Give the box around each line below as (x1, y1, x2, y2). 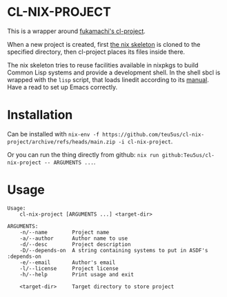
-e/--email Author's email (19, 259, 116, 266)
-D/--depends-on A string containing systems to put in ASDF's (19, 247, 208, 254)
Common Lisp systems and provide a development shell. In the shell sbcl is (7, 68, 221, 76)
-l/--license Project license (19, 265, 119, 272)
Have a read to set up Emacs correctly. (7, 83, 118, 91)
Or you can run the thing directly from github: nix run (7, 150, 159, 158)
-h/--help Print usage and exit (19, 271, 135, 278)
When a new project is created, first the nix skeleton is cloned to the (7, 40, 201, 48)
